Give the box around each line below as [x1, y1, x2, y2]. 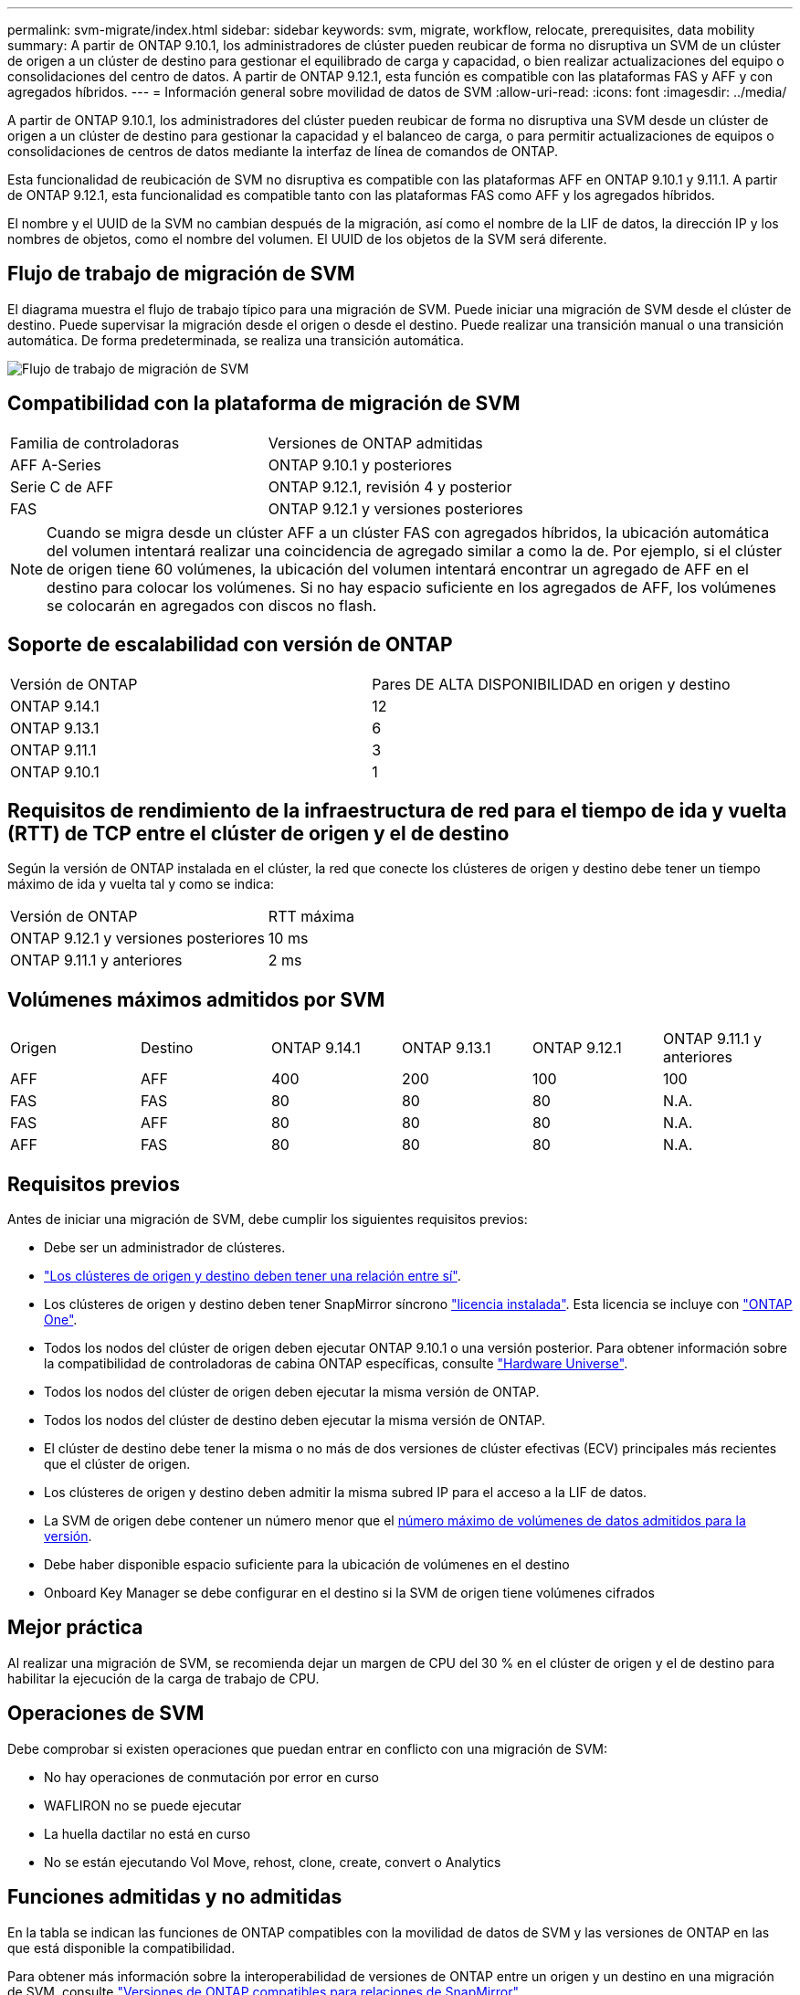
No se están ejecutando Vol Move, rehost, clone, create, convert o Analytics [44, 1853, 501, 1870]
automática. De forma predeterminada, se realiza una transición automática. [7, 332, 464, 348]
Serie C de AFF [10, 477, 114, 496]
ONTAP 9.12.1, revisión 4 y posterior [268, 477, 512, 496]
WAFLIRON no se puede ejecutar [44, 1797, 242, 1813]
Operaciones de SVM [7, 1702, 205, 1726]
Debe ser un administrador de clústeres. [44, 1240, 286, 1256]
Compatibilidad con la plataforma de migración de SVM [7, 392, 521, 416]
